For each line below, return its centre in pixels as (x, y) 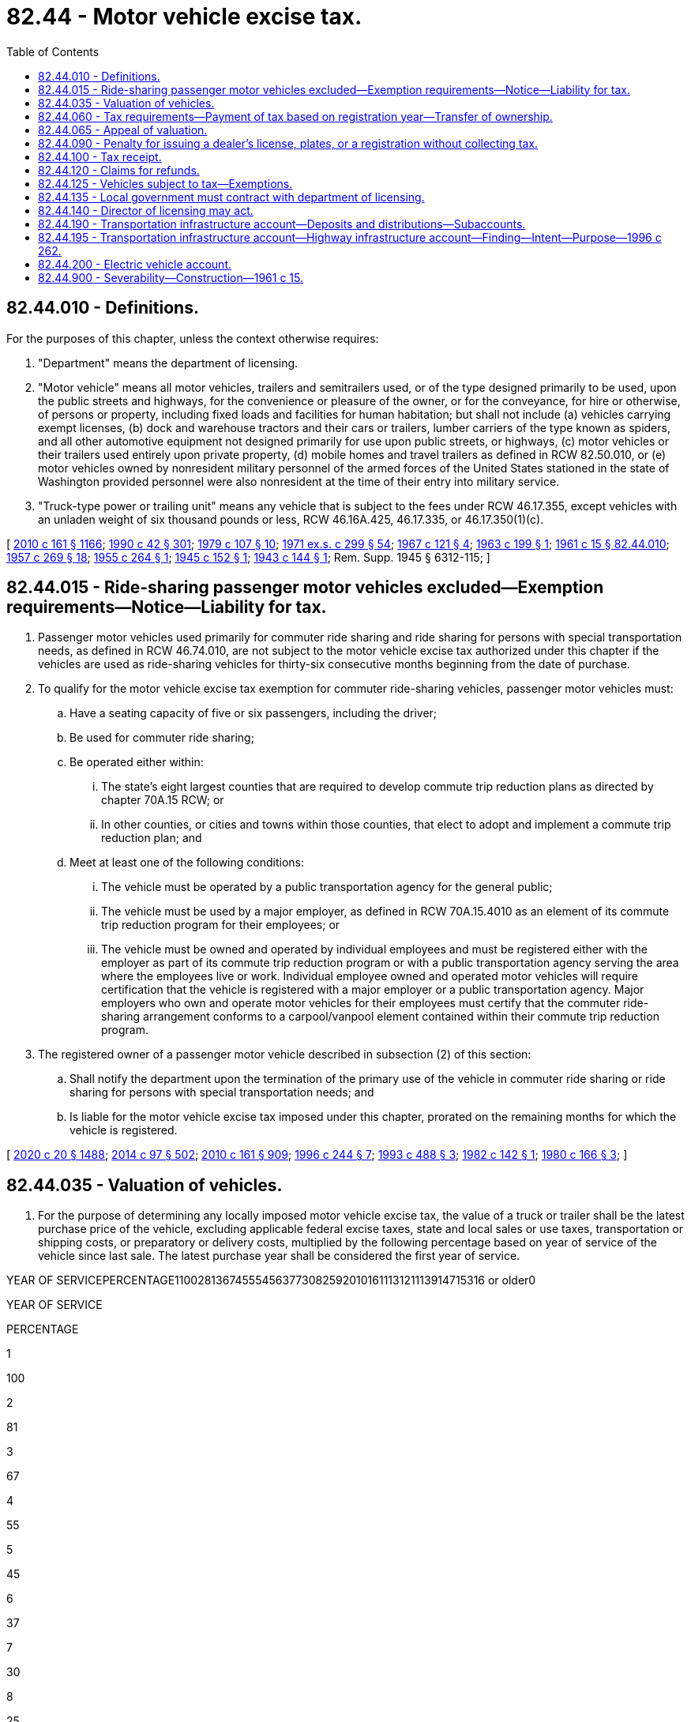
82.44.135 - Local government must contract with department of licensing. (231, 197)
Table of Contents (53, 51)
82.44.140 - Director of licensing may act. (146, 210)
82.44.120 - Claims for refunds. (119, 170)
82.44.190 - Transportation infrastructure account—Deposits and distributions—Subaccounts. (282, 224)
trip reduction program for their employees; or (221, 925)
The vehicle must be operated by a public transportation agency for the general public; (327, 887)
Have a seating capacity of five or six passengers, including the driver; (253, 713)
